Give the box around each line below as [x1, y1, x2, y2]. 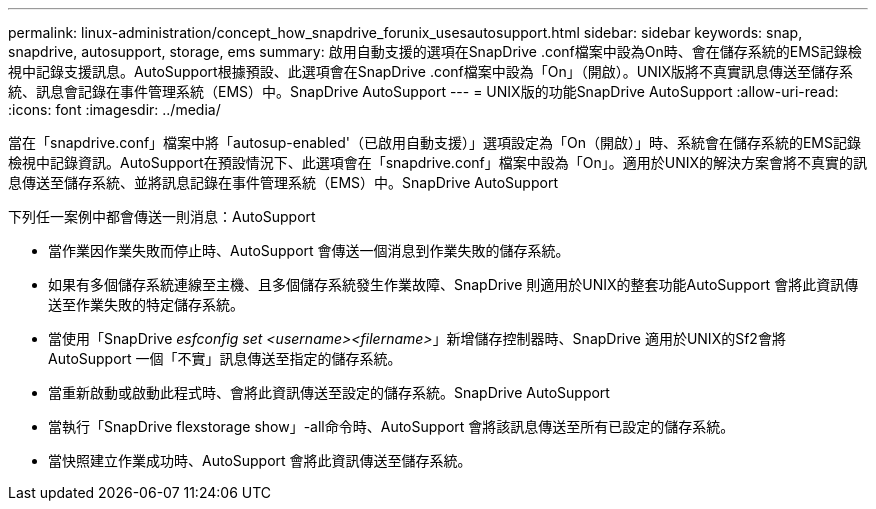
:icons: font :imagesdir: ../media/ [8, 101, 221, 118]
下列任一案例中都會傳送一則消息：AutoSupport [8, 208, 316, 225]
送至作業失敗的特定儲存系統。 [48, 296, 244, 313]
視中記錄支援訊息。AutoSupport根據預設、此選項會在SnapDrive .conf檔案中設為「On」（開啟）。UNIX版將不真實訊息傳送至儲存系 [8, 63, 854, 80]
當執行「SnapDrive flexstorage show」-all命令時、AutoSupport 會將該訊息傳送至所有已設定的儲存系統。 [48, 418, 735, 435]
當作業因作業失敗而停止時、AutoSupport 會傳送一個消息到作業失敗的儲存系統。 [48, 242, 570, 259]
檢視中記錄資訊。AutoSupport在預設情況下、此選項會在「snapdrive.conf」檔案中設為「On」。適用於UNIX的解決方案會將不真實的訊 [8, 154, 867, 171]
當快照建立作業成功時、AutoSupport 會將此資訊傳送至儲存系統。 [48, 452, 472, 469]
